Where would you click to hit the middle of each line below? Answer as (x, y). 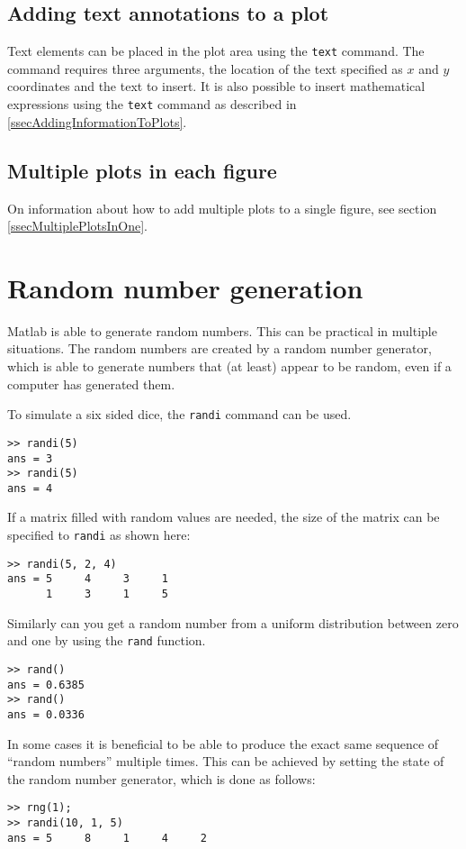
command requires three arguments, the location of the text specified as (205, 68)
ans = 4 (30, 488)
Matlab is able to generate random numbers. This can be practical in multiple (222, 330)
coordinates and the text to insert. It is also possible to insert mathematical (216, 86)
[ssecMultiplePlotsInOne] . (78, 226)
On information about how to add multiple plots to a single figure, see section (222, 208)
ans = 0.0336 (46, 714)
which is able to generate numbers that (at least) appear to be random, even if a (229, 366)
